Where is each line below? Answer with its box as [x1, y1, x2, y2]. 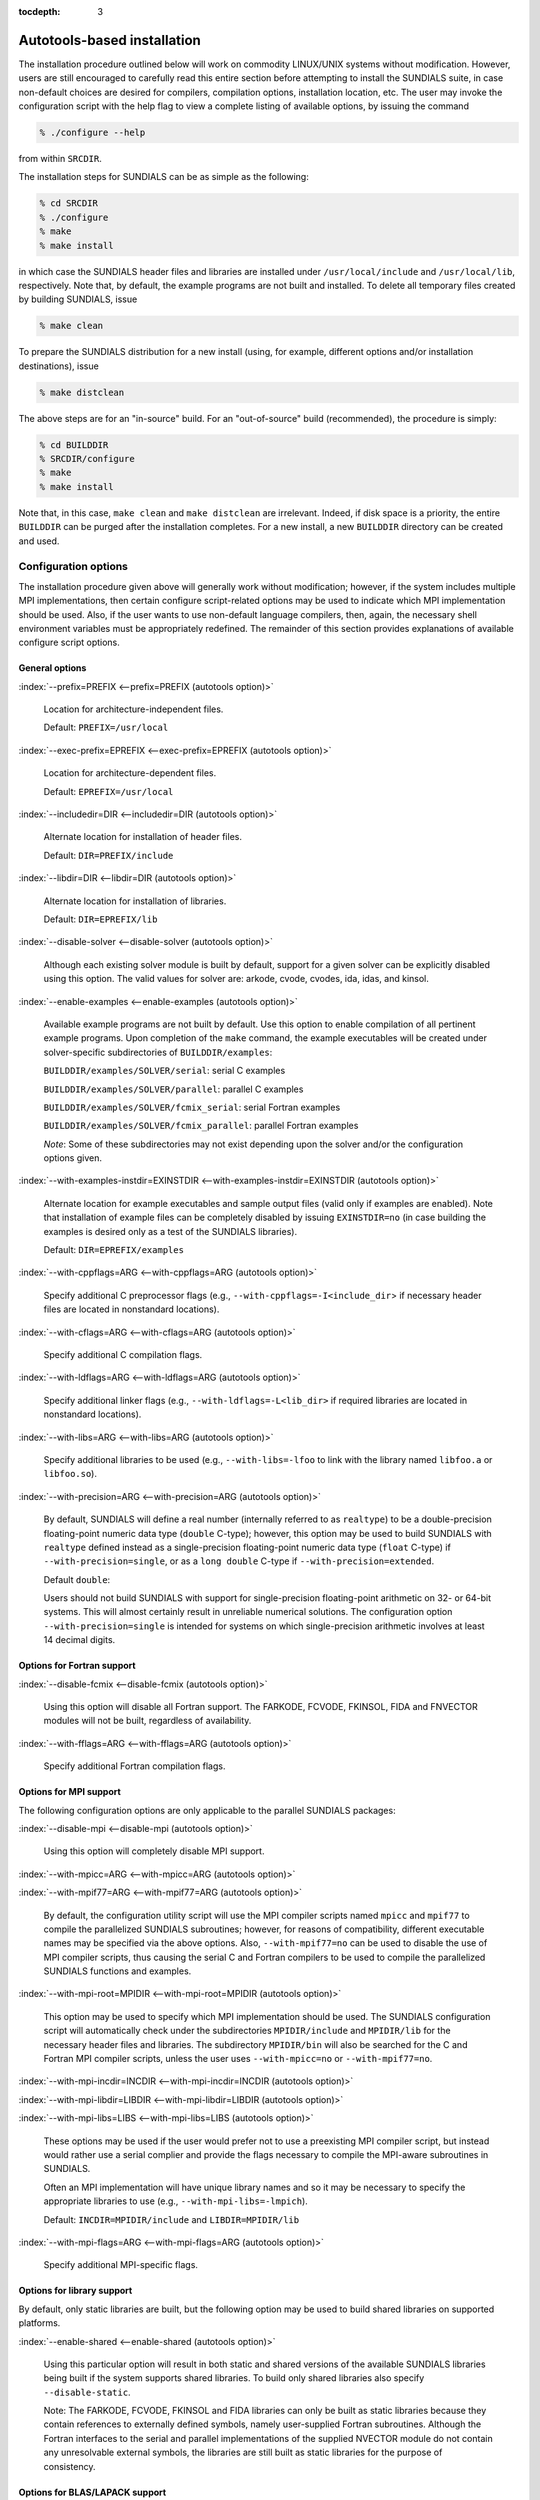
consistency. [43, 2460, 96, 2472]
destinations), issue [18, 360, 99, 372]
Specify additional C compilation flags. [43, 1348, 203, 1360]
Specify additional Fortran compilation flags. [43, 1760, 226, 1772]
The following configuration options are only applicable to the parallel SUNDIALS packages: [18, 1804, 396, 1816]
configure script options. [18, 636, 120, 649]
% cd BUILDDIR [39, 439, 109, 450]
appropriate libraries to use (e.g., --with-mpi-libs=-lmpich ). [43, 2195, 309, 2207]
